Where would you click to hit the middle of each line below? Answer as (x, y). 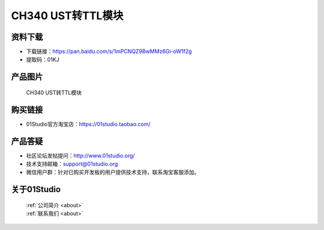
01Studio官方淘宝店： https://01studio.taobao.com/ (88, 124)
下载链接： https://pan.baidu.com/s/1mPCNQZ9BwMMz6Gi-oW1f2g (109, 52)
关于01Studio (36, 189)
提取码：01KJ (43, 59)
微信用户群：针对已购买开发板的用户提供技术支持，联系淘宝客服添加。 (113, 172)
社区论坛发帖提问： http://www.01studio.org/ (80, 156)
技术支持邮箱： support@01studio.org (72, 164)
